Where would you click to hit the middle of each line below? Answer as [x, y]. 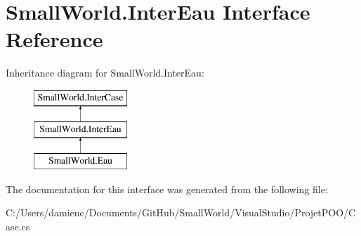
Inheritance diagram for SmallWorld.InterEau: [105, 73]
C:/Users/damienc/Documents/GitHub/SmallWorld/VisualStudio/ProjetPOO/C [181, 212]
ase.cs [18, 227]
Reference [54, 39]
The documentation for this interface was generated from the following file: [167, 189]
